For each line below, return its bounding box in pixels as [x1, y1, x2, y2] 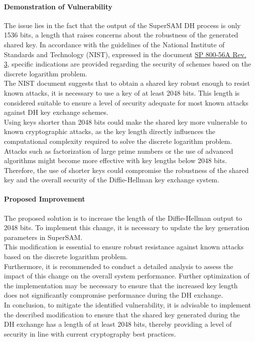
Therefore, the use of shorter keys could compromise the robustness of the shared [4, 165, 249, 175]
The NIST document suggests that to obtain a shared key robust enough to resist [4, 78, 250, 88]
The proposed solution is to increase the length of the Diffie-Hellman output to [4, 212, 242, 223]
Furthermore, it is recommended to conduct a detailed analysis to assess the [4, 261, 233, 271]
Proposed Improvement [4, 194, 85, 204]
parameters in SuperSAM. [4, 232, 83, 242]
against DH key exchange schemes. [4, 107, 108, 117]
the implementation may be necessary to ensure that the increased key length [4, 280, 238, 290]
